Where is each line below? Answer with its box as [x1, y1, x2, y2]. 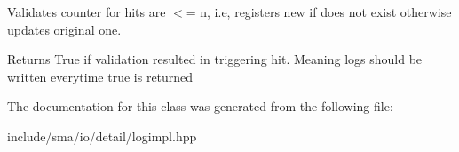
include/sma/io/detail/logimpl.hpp [7, 126, 197, 145]
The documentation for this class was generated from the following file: [7, 97, 393, 116]
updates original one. [7, 20, 122, 38]
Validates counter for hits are [7, 3, 166, 20]
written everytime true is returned [7, 67, 194, 85]
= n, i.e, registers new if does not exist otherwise [186, 3, 452, 20]
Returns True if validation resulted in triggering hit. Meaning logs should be [7, 50, 423, 68]
